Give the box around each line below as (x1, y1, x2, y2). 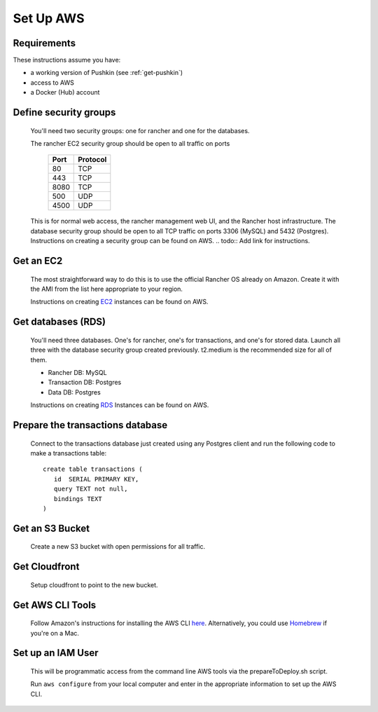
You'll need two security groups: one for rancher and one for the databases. (30, 126, 250, 135)
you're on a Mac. (30, 629, 80, 637)
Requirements (13, 37, 76, 49)
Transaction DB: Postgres (48, 378, 122, 387)
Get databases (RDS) (13, 316, 106, 328)
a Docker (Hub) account (30, 88, 100, 97)
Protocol (78, 155, 107, 165)
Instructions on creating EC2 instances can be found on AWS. (30, 298, 209, 306)
